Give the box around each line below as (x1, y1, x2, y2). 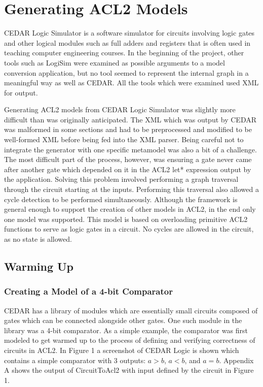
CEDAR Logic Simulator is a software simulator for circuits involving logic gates (4, 27, 255, 38)
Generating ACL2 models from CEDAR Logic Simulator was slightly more (4, 104, 236, 115)
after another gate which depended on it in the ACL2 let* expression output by (4, 164, 251, 174)
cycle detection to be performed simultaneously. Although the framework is (4, 193, 238, 204)
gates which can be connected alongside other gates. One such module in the (4, 315, 242, 326)
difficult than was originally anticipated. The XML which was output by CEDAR (4, 114, 256, 124)
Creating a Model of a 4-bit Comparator (4, 285, 173, 298)
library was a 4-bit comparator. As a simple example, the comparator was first (4, 325, 248, 335)
